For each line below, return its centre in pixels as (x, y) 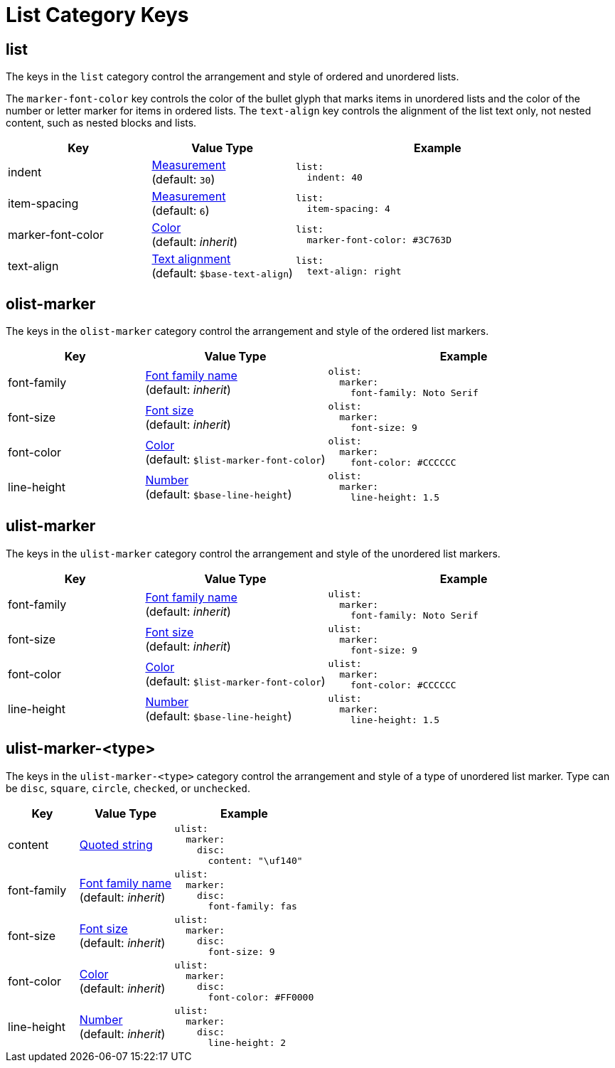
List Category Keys (97, 15)
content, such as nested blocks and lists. (101, 123)
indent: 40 (335, 178)
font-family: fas (252, 906)
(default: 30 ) (183, 180)
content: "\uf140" (255, 860)
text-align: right (354, 272)
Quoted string (116, 844)
